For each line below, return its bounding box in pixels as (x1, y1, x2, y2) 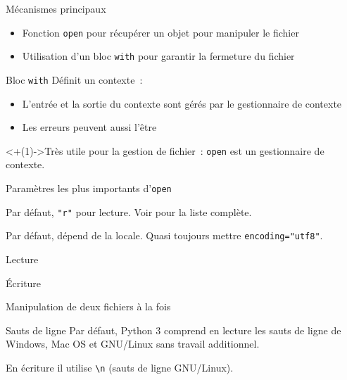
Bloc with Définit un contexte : (6, 72, 143, 87)
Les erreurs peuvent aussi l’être (22, 120, 157, 134)
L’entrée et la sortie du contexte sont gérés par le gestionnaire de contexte (22, 96, 342, 110)
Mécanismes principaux (6, 1, 106, 15)
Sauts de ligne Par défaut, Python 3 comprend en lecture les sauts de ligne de (6, 322, 341, 337)
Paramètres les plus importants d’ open (6, 181, 172, 195)
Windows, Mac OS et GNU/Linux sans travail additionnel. (6, 336, 260, 351)
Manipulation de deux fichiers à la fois (6, 299, 171, 314)
